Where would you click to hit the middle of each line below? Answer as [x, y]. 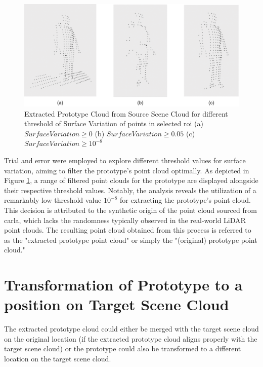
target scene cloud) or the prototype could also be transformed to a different [123, 348]
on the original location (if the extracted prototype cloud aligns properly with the [131, 338]
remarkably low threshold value [53, 200]
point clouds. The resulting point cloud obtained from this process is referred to [128, 230]
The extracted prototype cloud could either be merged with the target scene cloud [131, 329]
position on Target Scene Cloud [117, 304]
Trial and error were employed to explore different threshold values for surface [125, 160]
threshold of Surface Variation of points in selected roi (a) [114, 123]
